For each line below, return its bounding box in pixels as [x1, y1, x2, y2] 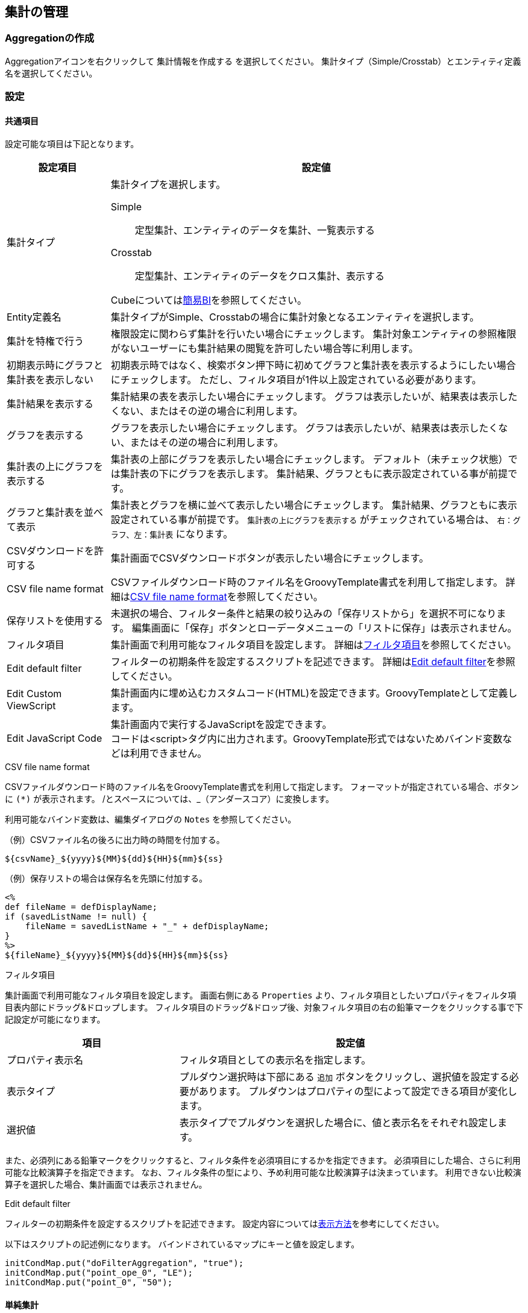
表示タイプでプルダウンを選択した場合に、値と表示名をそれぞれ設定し [179, 1117, 498, 1129]
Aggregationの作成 [5, 32, 95, 45]
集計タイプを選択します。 [110, 178, 226, 191]
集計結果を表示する [7, 398, 94, 410]
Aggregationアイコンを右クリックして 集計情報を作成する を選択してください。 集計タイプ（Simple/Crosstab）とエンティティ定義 [5, 55, 521, 66]
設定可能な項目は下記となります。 [5, 139, 139, 149]
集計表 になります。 [149, 528, 233, 541]
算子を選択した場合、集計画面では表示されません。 [5, 1179, 207, 1190]
